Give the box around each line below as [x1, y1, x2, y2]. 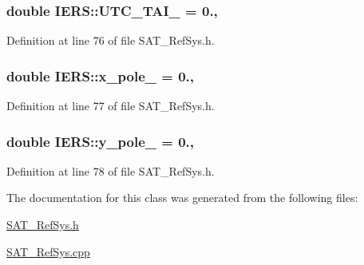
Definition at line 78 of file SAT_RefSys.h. [6, 162, 215, 179]
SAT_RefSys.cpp [6, 243, 90, 259]
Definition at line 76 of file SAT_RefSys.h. [6, 32, 215, 49]
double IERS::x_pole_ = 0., [6, 65, 194, 85]
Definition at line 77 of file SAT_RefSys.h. [6, 97, 215, 114]
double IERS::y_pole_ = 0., [6, 131, 194, 151]
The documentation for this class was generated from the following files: [6, 189, 358, 206]
